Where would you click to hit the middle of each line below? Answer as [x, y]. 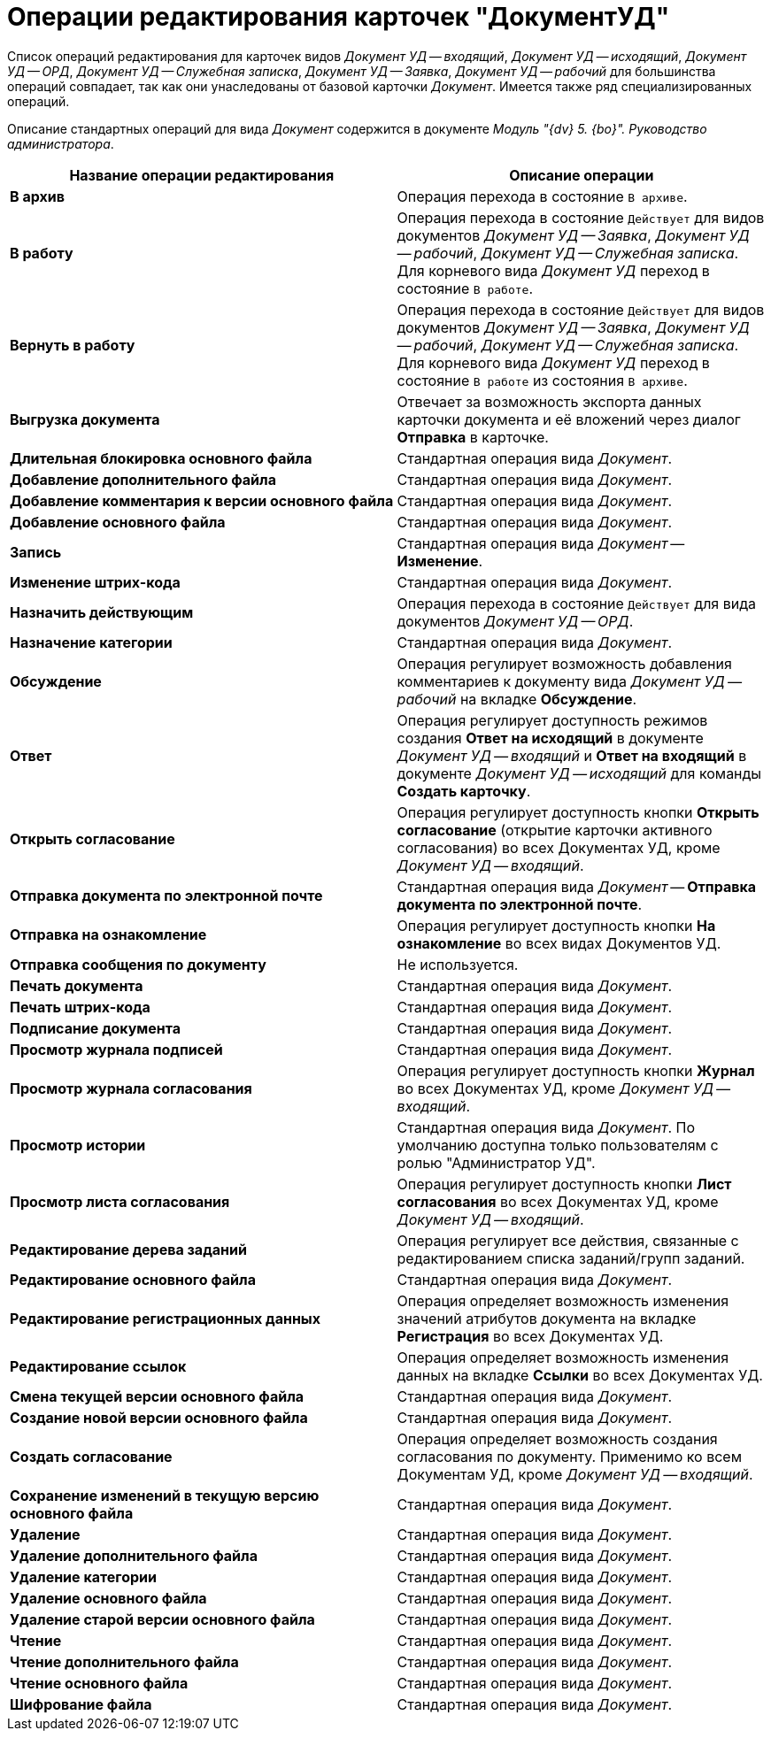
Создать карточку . [464, 791]
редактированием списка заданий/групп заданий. [571, 1258]
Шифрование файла [81, 1704]
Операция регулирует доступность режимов [552, 720]
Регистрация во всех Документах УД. [530, 1336]
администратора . [61, 143]
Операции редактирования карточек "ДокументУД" [339, 17]
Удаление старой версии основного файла [162, 1619]
